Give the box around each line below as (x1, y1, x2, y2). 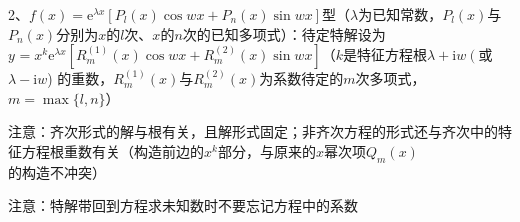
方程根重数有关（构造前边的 (21, 140, 204, 161)
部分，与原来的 (217, 140, 316, 161)
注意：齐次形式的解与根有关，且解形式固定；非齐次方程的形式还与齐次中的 (8, 121, 498, 142)
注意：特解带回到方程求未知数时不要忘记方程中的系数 (8, 195, 358, 216)
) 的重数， (47, 68, 114, 89)
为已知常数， (358, 4, 443, 24)
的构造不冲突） (8, 161, 106, 182)
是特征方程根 (343, 44, 428, 65)
